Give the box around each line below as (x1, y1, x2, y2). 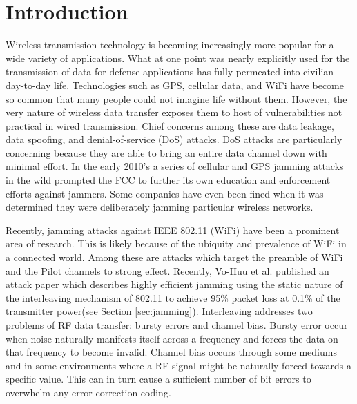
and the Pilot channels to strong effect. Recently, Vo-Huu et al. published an (6, 263, 329, 278)
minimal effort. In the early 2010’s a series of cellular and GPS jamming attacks (6, 159, 344, 173)
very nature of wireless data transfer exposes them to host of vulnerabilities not (6, 105, 342, 119)
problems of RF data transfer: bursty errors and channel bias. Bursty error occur (6, 318, 348, 331)
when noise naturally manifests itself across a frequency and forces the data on (6, 331, 338, 345)
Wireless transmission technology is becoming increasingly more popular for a (6, 37, 334, 52)
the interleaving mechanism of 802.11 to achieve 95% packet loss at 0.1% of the (6, 290, 340, 305)
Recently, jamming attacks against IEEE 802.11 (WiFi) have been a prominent (6, 222, 340, 237)
